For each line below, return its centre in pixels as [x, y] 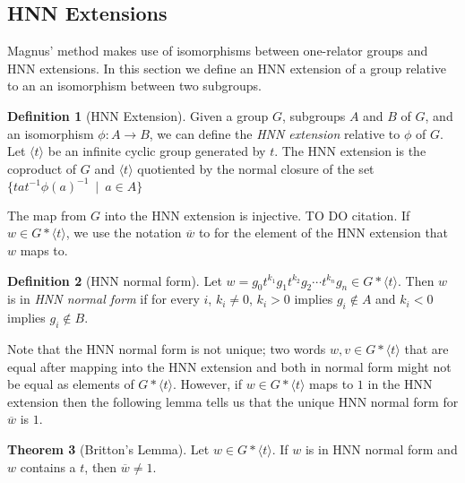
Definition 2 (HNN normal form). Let [115, 280]
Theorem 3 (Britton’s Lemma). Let [108, 449]
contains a [48, 466]
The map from [47, 215]
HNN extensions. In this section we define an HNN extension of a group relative [227, 68]
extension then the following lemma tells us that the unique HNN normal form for [233, 401]
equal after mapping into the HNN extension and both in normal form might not [229, 366]
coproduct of [42, 168]
